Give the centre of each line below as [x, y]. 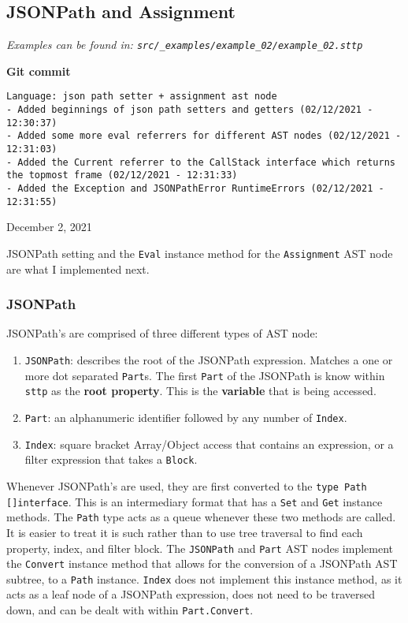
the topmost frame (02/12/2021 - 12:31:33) [122, 175]
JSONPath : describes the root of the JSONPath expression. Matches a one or [209, 360]
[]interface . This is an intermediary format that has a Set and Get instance [195, 501]
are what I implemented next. [78, 269]
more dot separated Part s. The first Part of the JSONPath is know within [205, 375]
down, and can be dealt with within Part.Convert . [130, 610]
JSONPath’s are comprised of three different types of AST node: [162, 333]
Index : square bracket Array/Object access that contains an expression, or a [209, 444]
